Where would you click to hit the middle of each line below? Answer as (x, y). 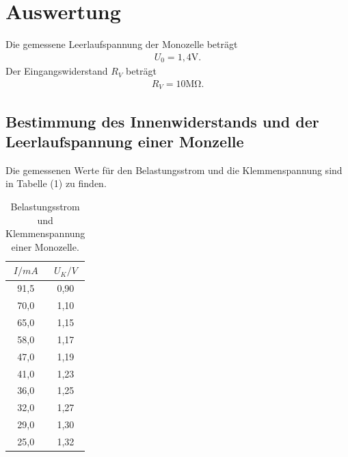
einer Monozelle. (45, 246)
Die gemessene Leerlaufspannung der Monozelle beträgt (122, 44)
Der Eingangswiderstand (57, 71)
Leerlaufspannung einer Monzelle (125, 141)
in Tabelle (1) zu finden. (56, 183)
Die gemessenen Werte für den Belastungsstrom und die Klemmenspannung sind (174, 170)
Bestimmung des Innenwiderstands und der (162, 121)
